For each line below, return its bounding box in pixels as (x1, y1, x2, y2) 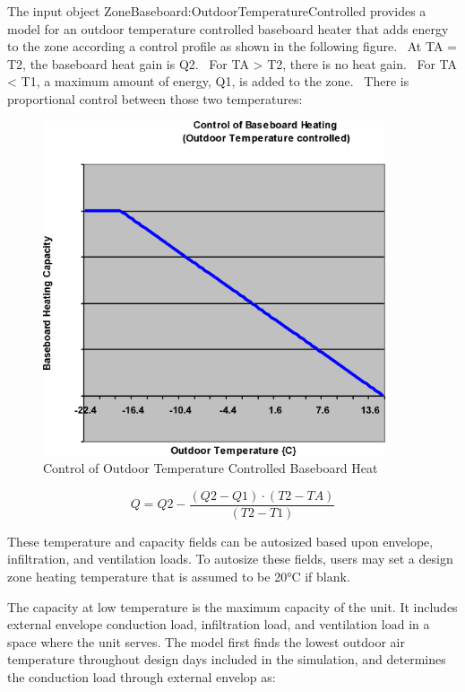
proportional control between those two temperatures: (7, 89, 303, 108)
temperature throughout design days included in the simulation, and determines (7, 650, 446, 669)
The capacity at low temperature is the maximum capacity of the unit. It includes (7, 597, 458, 616)
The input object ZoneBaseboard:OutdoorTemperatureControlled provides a (7, 2, 426, 20)
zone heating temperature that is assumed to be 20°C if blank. (7, 567, 350, 586)
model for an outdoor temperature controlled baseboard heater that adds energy (7, 19, 449, 38)
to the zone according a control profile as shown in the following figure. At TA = (7, 37, 457, 56)
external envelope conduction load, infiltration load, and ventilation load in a (7, 615, 430, 634)
